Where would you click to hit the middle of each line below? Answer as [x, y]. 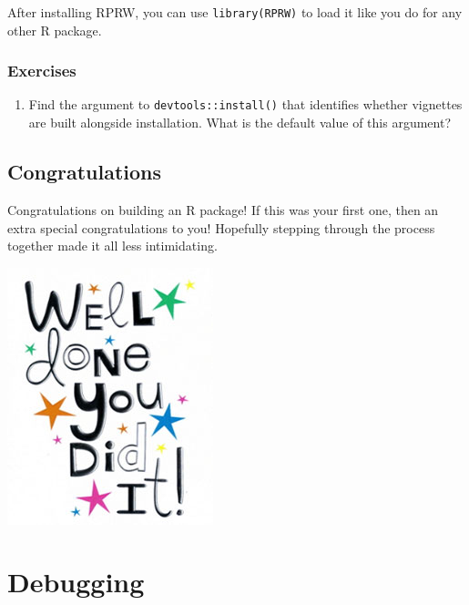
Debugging [76, 582]
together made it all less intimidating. [112, 246]
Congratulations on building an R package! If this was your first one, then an [223, 209]
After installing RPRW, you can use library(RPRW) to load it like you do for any [235, 12]
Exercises [42, 71]
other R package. [55, 30]
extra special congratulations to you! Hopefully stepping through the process [221, 227]
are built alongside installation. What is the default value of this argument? [240, 123]
